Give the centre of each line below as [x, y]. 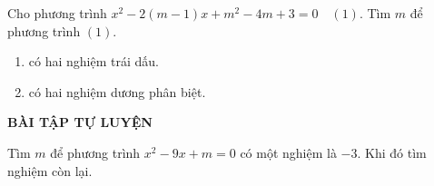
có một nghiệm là [288, 152]
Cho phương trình [57, 13]
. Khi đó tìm [392, 152]
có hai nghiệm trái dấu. [94, 61]
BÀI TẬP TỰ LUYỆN [80, 122]
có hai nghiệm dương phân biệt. [117, 91]
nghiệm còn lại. [50, 170]
